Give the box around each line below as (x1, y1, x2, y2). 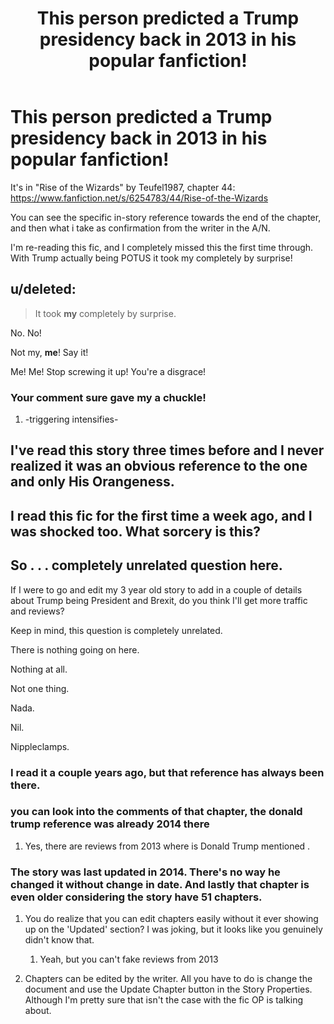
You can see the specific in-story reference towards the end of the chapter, (10, 211, 322, 223)
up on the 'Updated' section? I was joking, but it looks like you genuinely (24, 923, 323, 936)
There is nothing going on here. (10, 643, 140, 656)
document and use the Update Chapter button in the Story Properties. (24, 983, 313, 996)
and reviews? (10, 605, 65, 617)
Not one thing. (10, 682, 70, 694)
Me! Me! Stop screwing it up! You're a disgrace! (10, 365, 207, 377)
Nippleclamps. (10, 740, 70, 752)
